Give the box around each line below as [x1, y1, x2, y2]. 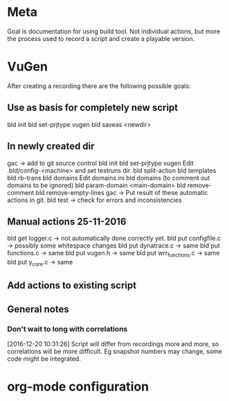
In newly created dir [7, 140, 95, 153]
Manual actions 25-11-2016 [7, 216, 127, 228]
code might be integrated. [7, 355, 81, 363]
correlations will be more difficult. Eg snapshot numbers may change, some [7, 347, 223, 355]
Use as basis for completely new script [7, 102, 178, 114]
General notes [7, 303, 69, 315]
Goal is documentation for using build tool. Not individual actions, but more [7, 27, 221, 35]
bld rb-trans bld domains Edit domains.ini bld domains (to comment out [7, 173, 210, 182]
